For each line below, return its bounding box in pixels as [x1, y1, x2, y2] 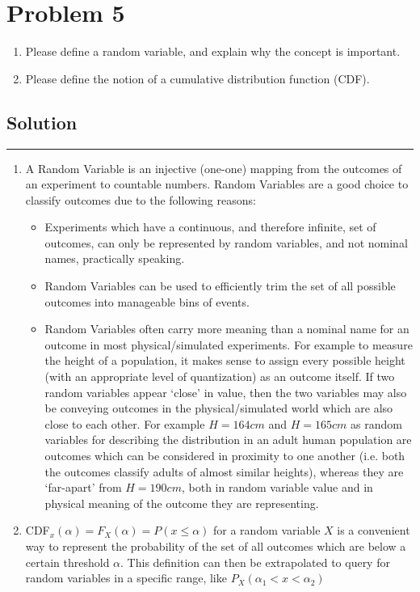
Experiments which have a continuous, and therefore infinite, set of [44, 218, 376, 235]
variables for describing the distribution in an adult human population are [44, 431, 412, 448]
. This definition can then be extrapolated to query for [120, 553, 390, 570]
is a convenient [337, 522, 410, 539]
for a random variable [213, 522, 321, 539]
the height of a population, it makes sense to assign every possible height [44, 352, 405, 369]
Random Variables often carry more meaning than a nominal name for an [44, 320, 409, 337]
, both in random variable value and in [181, 479, 373, 496]
